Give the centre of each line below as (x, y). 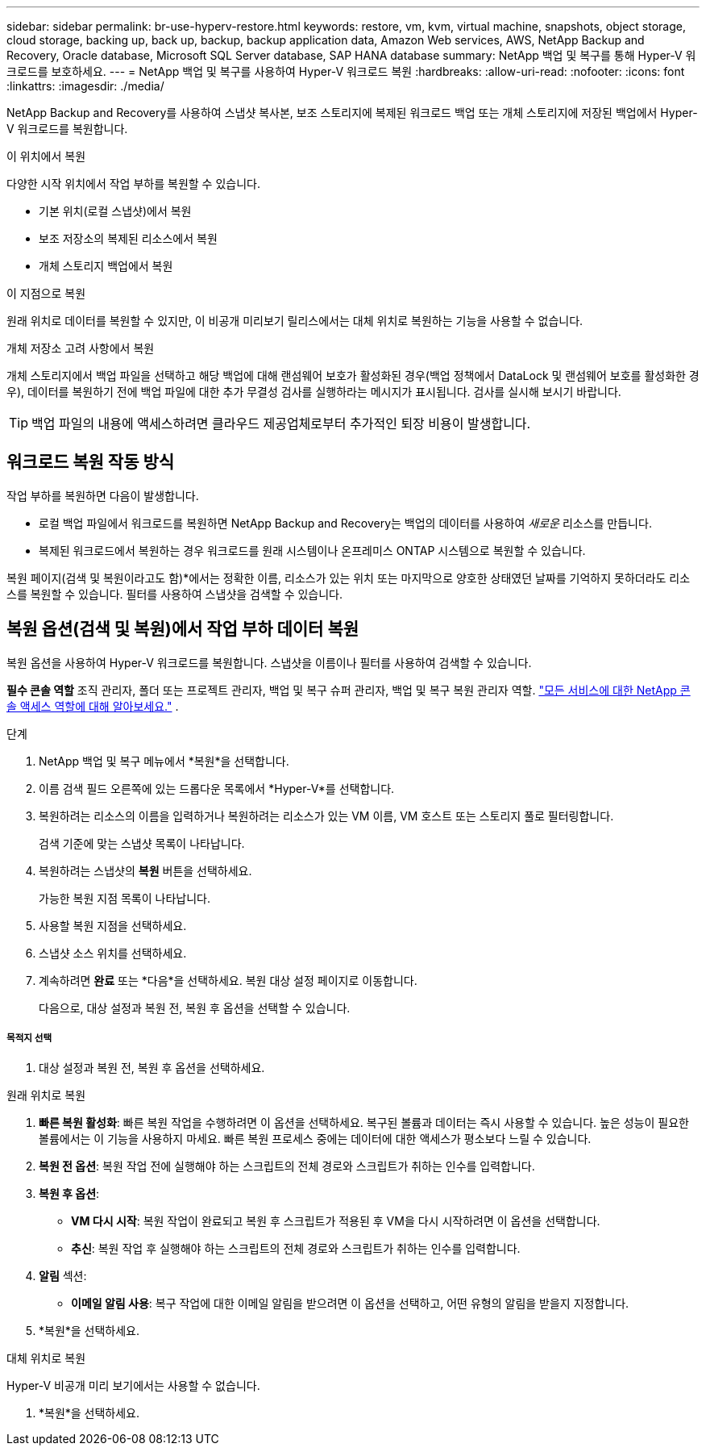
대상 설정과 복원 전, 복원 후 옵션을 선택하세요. (152, 1068)
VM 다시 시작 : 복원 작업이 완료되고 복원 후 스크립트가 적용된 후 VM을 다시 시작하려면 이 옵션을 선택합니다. (336, 1221)
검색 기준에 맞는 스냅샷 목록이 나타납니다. (142, 843)
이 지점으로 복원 (46, 293)
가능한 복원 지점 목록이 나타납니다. (125, 898)
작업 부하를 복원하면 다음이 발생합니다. (103, 495)
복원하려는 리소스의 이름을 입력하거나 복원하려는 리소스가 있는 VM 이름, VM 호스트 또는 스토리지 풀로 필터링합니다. (326, 816)
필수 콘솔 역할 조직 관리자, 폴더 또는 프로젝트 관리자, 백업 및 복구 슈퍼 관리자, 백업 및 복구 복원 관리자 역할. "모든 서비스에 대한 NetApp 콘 (349, 690)
